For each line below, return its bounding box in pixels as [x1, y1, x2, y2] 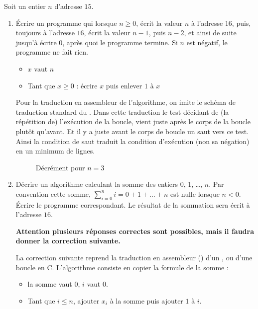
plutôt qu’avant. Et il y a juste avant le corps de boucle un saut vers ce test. [15, 126, 249, 136]
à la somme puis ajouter [110, 295, 183, 306]
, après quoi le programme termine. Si [62, 37, 178, 47]
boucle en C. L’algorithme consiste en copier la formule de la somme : [15, 262, 229, 272]
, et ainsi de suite [184, 27, 237, 38]
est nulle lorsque [170, 188, 220, 199]
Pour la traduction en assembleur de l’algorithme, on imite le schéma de [15, 97, 236, 107]
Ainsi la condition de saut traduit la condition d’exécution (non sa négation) [15, 136, 250, 146]
